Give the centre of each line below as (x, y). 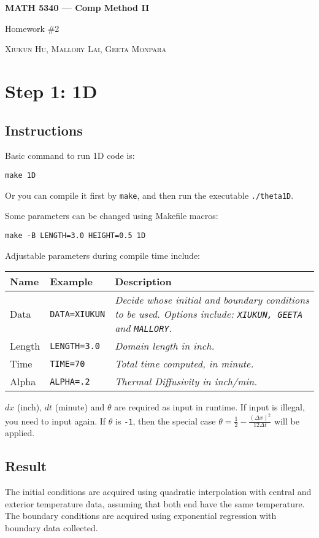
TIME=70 (67, 363)
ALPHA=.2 (70, 381)
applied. (20, 433)
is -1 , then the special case (166, 421)
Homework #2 (32, 28)
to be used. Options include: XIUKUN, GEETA (209, 314)
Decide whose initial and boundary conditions (212, 300)
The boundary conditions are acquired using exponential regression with (141, 516)
